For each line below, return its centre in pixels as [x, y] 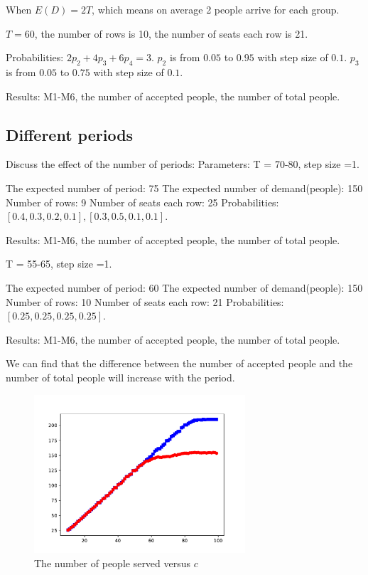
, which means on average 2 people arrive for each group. [216, 9]
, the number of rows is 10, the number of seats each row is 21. [171, 33]
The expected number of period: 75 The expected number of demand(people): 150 [184, 188]
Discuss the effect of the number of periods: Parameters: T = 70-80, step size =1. [183, 164]
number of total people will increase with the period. [120, 377]
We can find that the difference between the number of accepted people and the [179, 363]
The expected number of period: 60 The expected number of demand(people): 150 [184, 287]
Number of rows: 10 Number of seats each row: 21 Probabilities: [145, 301]
